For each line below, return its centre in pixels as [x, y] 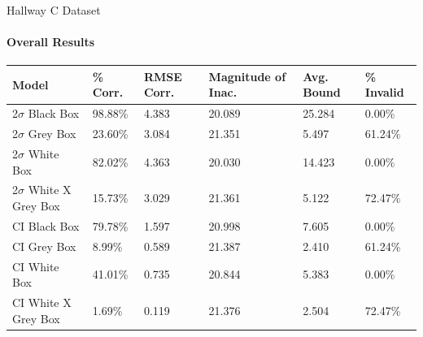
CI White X [42, 302]
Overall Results [51, 42]
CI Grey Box [44, 246]
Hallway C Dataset [54, 10]
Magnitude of [247, 76]
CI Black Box [46, 225]
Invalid [384, 92]
